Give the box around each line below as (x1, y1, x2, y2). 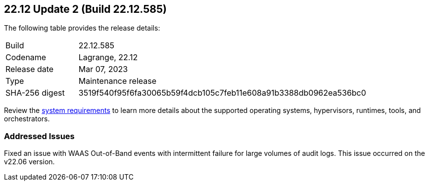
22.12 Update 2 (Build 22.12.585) (4, 3, 167, 15)
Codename (5, 52, 47, 63)
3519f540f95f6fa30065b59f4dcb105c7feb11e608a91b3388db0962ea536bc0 (78, 88, 366, 98)
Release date (5, 64, 54, 74)
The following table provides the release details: (4, 24, 160, 33)
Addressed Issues (4, 131, 75, 141)
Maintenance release (78, 76, 156, 86)
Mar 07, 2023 (78, 64, 128, 74)
